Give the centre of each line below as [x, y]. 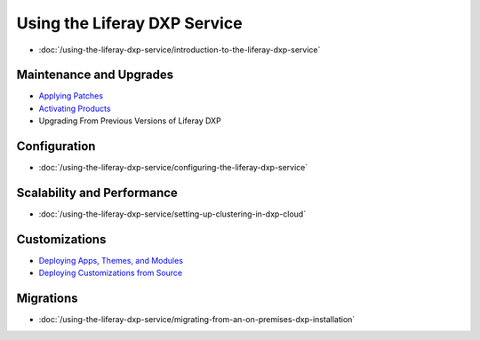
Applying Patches [71, 96]
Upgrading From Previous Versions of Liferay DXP [130, 121]
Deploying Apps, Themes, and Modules [111, 260]
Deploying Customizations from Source [111, 273]
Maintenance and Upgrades [95, 75]
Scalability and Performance [97, 192]
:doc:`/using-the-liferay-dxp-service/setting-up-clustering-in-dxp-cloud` [172, 214]
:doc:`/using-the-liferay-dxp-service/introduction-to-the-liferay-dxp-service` [180, 50]
